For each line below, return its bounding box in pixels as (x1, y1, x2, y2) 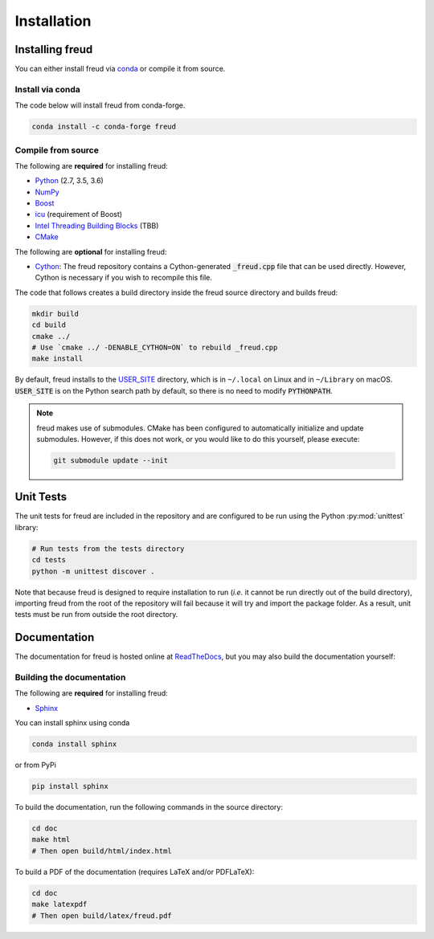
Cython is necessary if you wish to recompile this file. (35, 273, 212, 283)
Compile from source (14, 145, 100, 156)
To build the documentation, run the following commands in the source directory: (14, 802, 283, 812)
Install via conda (14, 84, 80, 95)
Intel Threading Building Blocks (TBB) (35, 221, 159, 231)
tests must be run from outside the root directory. (14, 610, 178, 619)
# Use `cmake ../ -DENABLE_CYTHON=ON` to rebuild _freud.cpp (31, 342, 278, 352)
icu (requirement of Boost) (35, 210, 123, 219)
